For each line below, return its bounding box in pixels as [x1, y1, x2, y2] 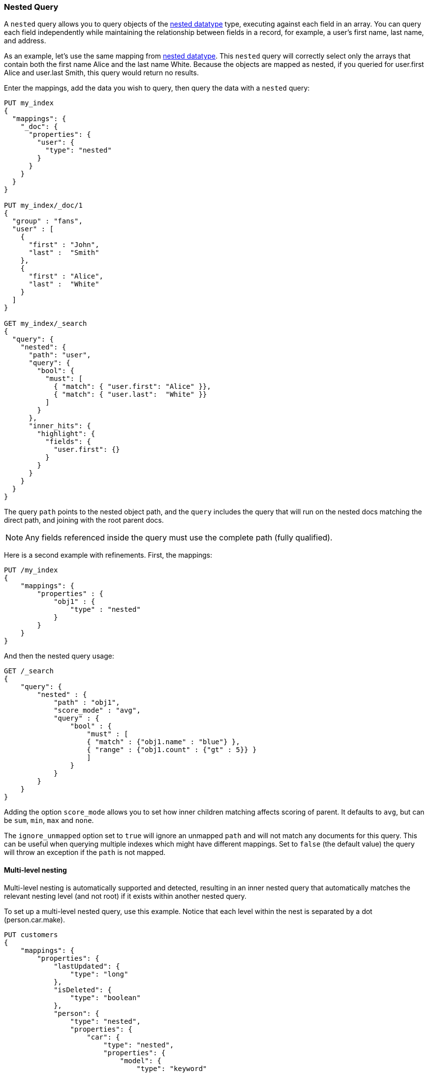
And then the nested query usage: [4, 652, 114, 661]
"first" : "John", [29, 241, 99, 249]
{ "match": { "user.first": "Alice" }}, [54, 382, 211, 391]
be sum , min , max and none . [4, 816, 94, 825]
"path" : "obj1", [54, 698, 120, 707]
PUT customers [4, 930, 58, 939]
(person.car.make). [4, 915, 65, 924]
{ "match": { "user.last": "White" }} [54, 390, 207, 399]
